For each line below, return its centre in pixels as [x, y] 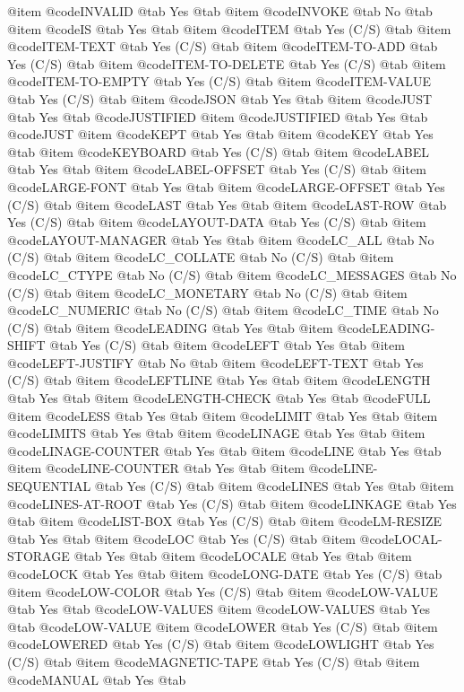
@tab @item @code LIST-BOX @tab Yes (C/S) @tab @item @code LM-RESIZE [225, 521]
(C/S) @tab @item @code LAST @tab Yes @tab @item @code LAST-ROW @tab [227, 204]
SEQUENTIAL [49, 486]
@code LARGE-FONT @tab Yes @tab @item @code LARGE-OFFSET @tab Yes [226, 186]
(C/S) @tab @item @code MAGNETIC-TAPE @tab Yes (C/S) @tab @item [214, 661]
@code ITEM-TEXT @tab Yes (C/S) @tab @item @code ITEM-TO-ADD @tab [223, 46]
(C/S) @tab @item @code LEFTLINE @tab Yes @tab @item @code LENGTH [219, 380]
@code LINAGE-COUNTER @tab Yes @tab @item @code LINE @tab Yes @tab [224, 450]
